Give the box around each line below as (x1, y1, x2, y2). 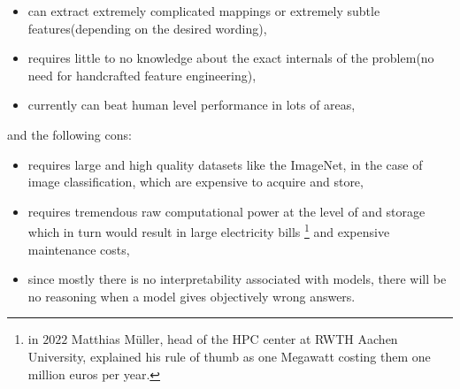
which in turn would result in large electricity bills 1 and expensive (27, 220, 390, 240)
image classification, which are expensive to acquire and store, (27, 172, 364, 191)
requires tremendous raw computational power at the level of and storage (27, 202, 425, 220)
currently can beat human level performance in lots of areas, (27, 95, 356, 114)
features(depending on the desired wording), (27, 19, 267, 37)
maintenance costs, (27, 240, 130, 258)
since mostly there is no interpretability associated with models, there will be (27, 270, 447, 288)
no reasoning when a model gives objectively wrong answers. (27, 286, 356, 305)
